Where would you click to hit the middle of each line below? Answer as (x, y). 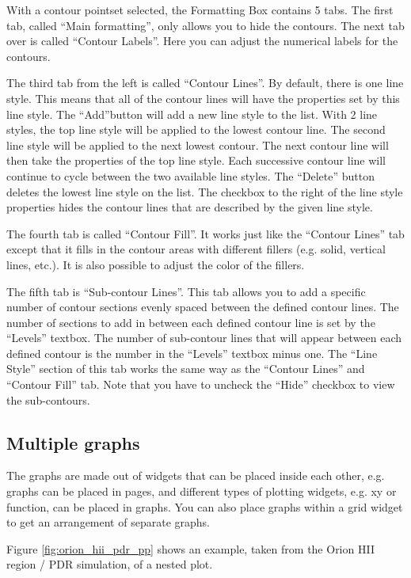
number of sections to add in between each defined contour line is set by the (191, 322)
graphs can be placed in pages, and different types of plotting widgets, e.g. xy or (202, 491)
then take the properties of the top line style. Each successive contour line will (196, 160)
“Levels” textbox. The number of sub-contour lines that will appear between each (204, 338)
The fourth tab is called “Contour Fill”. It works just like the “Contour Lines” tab (205, 233)
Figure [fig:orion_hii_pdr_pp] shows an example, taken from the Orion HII (190, 548)
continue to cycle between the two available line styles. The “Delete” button (190, 175)
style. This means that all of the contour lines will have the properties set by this (203, 98)
